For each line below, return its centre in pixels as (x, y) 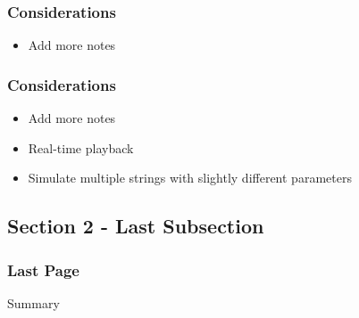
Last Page (43, 269)
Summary (33, 302)
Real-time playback (81, 147)
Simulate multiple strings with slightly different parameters (190, 178)
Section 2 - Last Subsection (136, 226)
